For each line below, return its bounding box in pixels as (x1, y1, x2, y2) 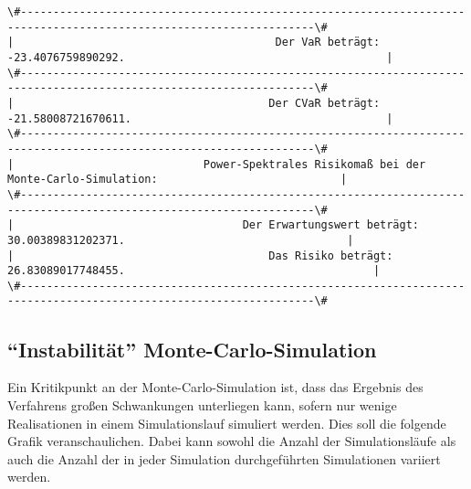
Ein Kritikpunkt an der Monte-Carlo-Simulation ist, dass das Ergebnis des (7, 377, 424, 397)
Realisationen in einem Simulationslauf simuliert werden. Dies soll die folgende (7, 413, 446, 432)
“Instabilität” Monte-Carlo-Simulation (7, 335, 377, 363)
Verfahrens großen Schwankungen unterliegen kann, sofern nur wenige (7, 395, 397, 414)
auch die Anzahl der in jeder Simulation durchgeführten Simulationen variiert (7, 449, 441, 468)
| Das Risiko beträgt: (7, 249, 393, 262)
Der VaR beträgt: (275, 36, 381, 49)
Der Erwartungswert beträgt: (242, 218, 420, 232)
